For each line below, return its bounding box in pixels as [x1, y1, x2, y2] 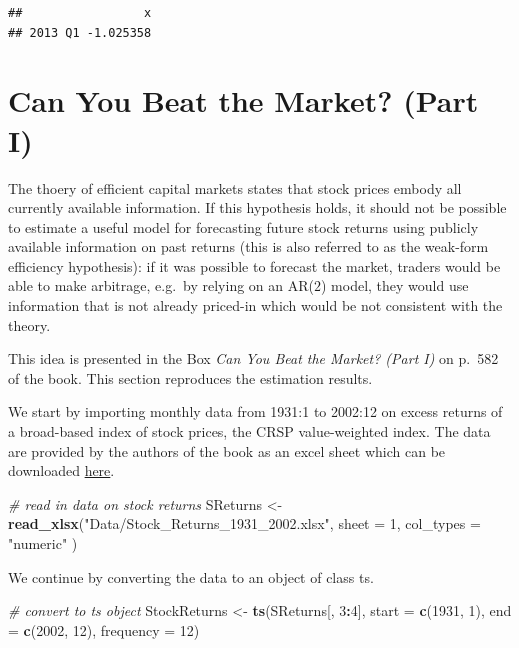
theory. [8, 314, 51, 335]
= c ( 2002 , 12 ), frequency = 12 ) [8, 619, 200, 640]
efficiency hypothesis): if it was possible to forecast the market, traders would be [8, 255, 501, 276]
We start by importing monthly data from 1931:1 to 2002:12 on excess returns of [8, 401, 503, 422]
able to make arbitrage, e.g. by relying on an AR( [8, 275, 314, 296]
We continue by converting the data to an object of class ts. [8, 566, 374, 587]
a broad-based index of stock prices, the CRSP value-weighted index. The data [8, 421, 491, 442]
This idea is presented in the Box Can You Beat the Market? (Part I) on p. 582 [8, 348, 499, 369]
